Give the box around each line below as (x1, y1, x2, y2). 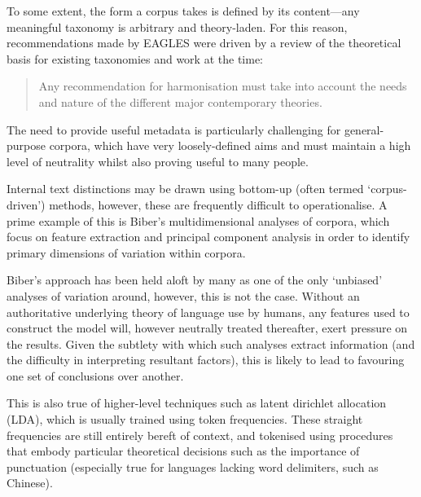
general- (344, 121, 384, 138)
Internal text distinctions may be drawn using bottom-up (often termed (7, 180, 364, 197)
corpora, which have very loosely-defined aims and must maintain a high (49, 137, 411, 154)
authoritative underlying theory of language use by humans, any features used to (7, 303, 410, 320)
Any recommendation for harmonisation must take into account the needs (38, 77, 407, 95)
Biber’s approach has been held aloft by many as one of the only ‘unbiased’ (7, 271, 383, 288)
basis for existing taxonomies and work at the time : (7, 50, 263, 67)
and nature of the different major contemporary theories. (38, 93, 322, 110)
